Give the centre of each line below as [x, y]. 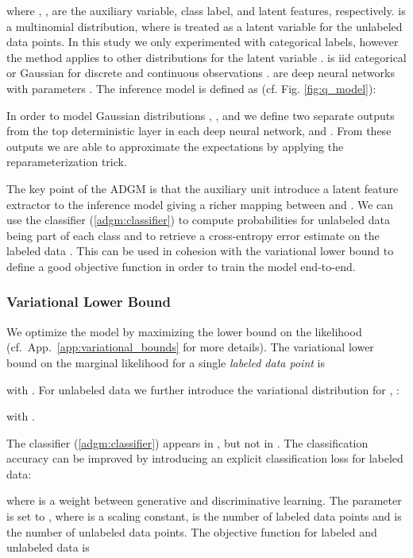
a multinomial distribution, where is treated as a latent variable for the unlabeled [205, 26]
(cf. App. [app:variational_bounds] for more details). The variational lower [190, 347]
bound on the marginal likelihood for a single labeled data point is [166, 362]
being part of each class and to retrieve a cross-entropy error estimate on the [193, 235]
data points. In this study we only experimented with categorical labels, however [203, 42]
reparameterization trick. [67, 162]
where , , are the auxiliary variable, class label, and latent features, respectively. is [206, 10]
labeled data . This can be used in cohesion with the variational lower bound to [200, 251]
